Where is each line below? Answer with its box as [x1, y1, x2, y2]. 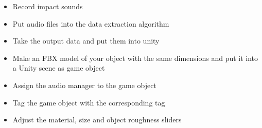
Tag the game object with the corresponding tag [12, 97, 165, 108]
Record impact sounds [12, 1, 83, 11]
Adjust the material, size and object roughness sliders [12, 114, 182, 125]
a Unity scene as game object [12, 62, 105, 73]
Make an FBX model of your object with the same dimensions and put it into [12, 52, 258, 63]
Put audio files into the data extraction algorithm [12, 18, 169, 29]
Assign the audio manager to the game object [12, 79, 156, 90]
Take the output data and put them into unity [12, 35, 160, 46]
